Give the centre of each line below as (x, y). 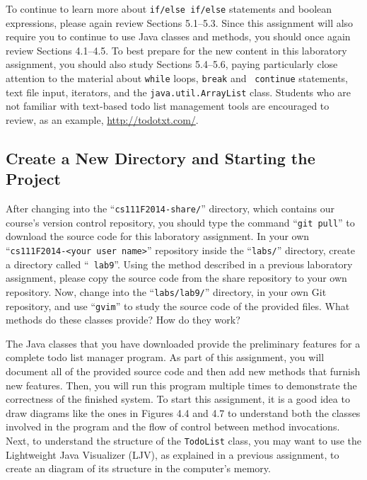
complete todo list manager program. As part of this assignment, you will (165, 357)
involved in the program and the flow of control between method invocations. (173, 427)
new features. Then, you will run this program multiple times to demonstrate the (181, 385)
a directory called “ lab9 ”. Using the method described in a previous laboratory (179, 264)
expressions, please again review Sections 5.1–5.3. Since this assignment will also (180, 22)
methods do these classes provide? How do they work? (123, 320)
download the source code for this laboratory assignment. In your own (158, 236)
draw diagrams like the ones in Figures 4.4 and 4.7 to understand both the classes (183, 412)
